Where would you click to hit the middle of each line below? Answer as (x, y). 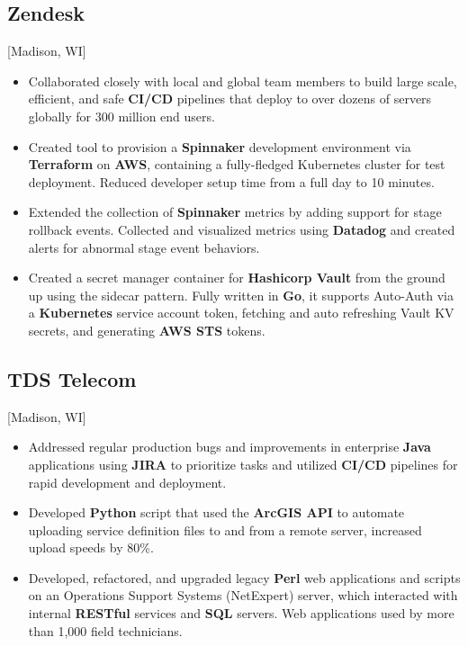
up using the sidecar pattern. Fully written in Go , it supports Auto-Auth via (241, 295)
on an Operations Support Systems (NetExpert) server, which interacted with (243, 595)
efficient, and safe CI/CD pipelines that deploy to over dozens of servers (230, 99)
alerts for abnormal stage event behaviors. (144, 247)
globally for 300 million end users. (121, 116)
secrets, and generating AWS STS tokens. (147, 330)
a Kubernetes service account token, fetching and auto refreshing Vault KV (241, 313)
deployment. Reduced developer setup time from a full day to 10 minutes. (231, 181)
